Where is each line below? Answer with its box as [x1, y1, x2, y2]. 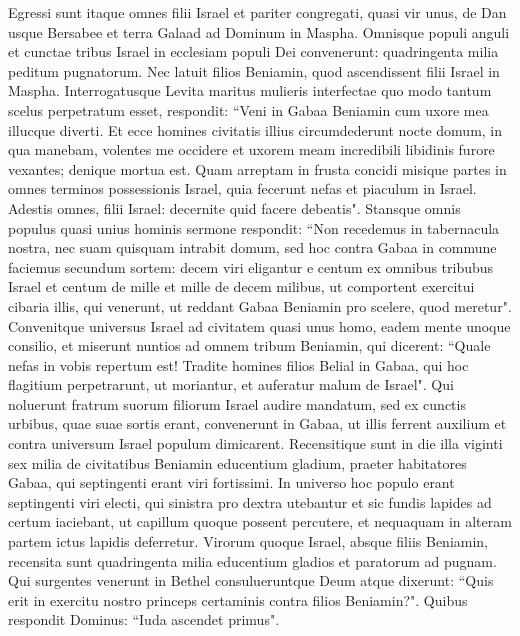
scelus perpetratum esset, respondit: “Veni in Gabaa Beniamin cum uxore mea [8, 99, 489, 120]
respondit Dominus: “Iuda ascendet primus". [8, 609, 280, 630]
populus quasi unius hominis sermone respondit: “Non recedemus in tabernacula [8, 217, 500, 238]
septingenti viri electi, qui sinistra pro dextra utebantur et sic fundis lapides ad [8, 491, 492, 512]
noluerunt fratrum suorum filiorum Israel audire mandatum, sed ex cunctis [8, 393, 466, 414]
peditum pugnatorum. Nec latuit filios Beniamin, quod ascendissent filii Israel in [8, 60, 500, 81]
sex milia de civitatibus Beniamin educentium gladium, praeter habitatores [8, 452, 467, 473]
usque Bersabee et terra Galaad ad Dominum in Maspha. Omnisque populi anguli [8, 21, 510, 42]
